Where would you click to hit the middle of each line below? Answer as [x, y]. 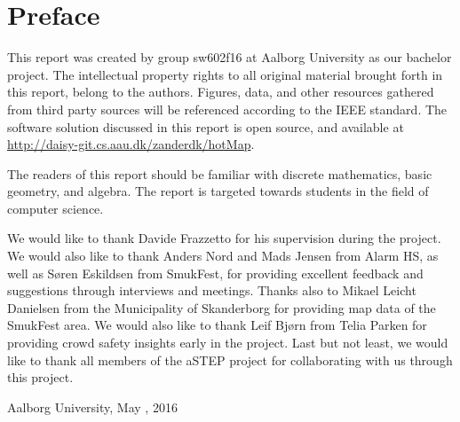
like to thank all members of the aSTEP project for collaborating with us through [230, 359]
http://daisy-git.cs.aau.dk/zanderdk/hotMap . [131, 144]
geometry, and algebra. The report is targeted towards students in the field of [218, 191]
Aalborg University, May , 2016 [92, 406]
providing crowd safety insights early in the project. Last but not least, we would [228, 343]
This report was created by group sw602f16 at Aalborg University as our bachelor [230, 57]
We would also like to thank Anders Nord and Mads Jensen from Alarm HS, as [223, 256]
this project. [40, 377]
